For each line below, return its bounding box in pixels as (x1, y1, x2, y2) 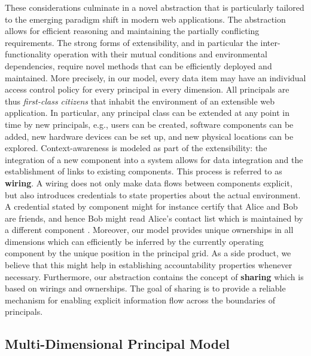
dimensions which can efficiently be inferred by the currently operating (5, 235, 264, 247)
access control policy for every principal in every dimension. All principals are (5, 83, 289, 96)
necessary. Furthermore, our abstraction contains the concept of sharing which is (5, 270, 304, 283)
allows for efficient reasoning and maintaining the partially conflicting (5, 24, 260, 37)
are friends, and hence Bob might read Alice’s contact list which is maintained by (5, 211, 303, 224)
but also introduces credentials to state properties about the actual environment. (5, 188, 301, 201)
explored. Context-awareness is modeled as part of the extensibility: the (5, 142, 267, 154)
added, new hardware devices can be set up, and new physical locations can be (5, 130, 294, 142)
